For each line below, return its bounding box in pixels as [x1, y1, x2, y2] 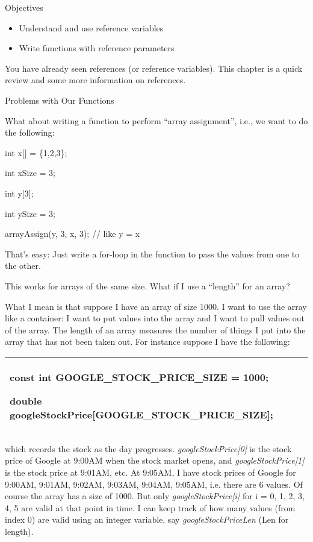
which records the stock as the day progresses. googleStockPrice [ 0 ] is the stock [5, 442, 292, 455]
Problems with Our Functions [5, 93, 114, 106]
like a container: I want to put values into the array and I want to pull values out [5, 312, 305, 324]
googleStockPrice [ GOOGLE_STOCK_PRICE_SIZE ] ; [10, 407, 273, 421]
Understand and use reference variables [19, 21, 164, 34]
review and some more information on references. [5, 74, 186, 86]
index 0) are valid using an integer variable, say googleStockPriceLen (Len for [5, 513, 289, 526]
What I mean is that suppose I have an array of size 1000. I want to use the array [5, 300, 307, 312]
